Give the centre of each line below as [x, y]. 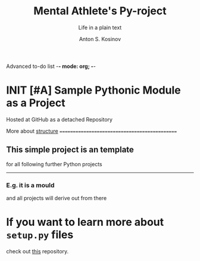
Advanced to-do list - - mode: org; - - [51, 66]
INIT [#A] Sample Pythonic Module [94, 90]
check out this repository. [37, 251]
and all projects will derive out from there [57, 198]
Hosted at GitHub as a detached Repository [60, 119]
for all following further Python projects [54, 164]
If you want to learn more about [85, 222]
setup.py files [40, 235]
